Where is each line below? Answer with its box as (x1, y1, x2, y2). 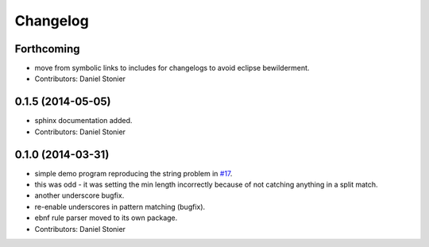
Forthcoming (14, 42, 80, 56)
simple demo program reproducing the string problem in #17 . (34, 168, 233, 178)
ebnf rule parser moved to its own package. (34, 213, 178, 222)
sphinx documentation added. (34, 116, 133, 125)
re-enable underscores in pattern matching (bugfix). (34, 202, 206, 211)
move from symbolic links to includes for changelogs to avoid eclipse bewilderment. (34, 64, 310, 73)
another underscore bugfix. (34, 191, 125, 200)
